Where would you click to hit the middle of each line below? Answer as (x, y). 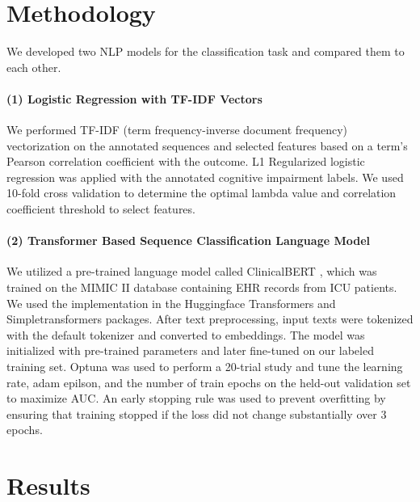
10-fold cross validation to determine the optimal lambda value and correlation (202, 193)
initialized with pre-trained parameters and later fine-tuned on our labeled (190, 350)
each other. (34, 67)
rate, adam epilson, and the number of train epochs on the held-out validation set (209, 382)
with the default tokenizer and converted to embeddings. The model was (186, 334)
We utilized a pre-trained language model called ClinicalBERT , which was (192, 271)
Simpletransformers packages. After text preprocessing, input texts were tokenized (210, 319)
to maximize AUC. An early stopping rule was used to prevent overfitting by (196, 398)
